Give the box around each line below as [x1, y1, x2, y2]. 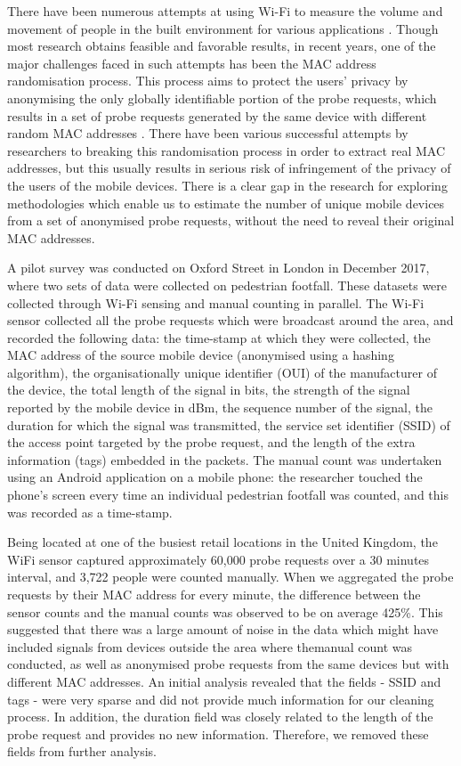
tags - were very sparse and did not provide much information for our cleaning [7, 689, 434, 708]
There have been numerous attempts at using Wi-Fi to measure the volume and [7, 2, 443, 20]
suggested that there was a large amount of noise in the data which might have [7, 620, 439, 639]
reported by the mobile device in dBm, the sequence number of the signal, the [7, 398, 433, 417]
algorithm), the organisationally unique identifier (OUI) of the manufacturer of [7, 363, 437, 381]
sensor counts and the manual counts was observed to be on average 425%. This [7, 602, 443, 621]
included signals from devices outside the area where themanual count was [7, 637, 413, 656]
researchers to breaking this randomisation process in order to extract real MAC [7, 141, 445, 159]
